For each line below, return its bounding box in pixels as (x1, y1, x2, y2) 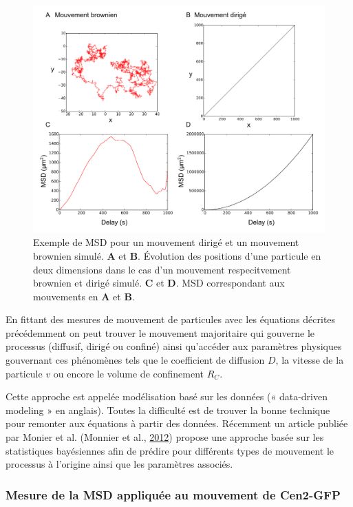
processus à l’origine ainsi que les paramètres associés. (6, 457, 233, 471)
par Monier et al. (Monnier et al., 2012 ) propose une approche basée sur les (6, 430, 324, 444)
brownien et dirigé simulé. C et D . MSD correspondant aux (33, 276, 285, 290)
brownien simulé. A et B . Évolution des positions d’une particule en (33, 248, 321, 262)
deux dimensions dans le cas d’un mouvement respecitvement (33, 262, 291, 276)
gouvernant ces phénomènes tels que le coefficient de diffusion (6, 353, 265, 367)
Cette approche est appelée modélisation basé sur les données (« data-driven (6, 389, 328, 404)
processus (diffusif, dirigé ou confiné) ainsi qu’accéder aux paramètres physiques (6, 339, 342, 353)
